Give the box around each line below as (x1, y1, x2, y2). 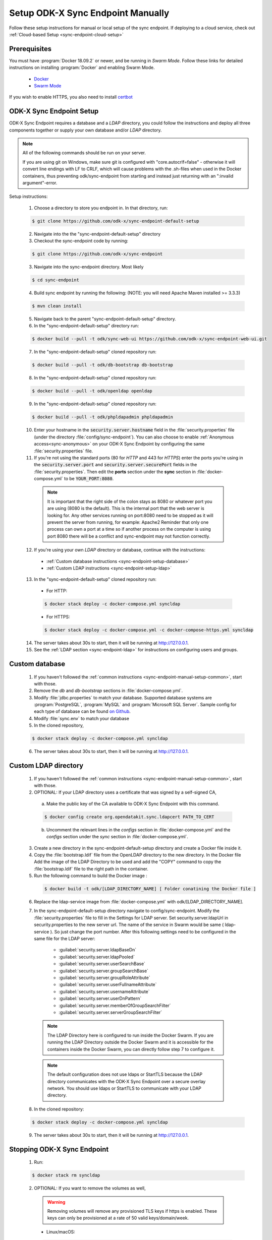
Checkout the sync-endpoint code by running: (34, 238, 128, 244)
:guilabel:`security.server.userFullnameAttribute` (58, 982, 157, 988)
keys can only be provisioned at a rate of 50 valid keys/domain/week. (47, 1215, 189, 1221)
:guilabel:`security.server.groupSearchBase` (58, 968, 149, 974)
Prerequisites (9, 45, 52, 53)
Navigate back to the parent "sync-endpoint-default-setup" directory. (34, 316, 176, 322)
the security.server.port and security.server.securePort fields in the (34, 462, 197, 468)
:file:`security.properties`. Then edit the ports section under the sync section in (34, 469, 196, 475)
